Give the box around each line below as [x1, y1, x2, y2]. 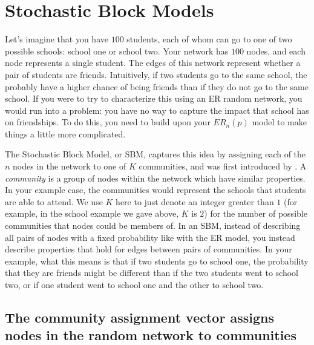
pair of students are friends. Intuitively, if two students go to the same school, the [5, 68, 307, 80]
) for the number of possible [204, 207, 307, 220]
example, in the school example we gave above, [5, 207, 179, 220]
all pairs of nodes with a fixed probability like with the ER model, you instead [5, 231, 295, 243]
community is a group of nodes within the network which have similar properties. [5, 171, 306, 184]
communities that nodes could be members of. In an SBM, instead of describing [5, 219, 301, 232]
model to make [252, 116, 307, 128]
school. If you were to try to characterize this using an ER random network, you [5, 92, 303, 105]
